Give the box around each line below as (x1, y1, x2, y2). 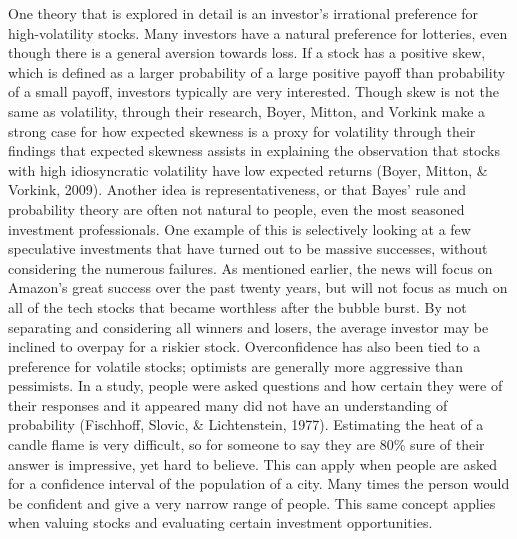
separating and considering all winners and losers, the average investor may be (8, 316, 489, 337)
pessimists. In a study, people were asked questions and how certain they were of (8, 375, 503, 396)
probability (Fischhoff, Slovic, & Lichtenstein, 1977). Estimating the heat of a (8, 414, 484, 435)
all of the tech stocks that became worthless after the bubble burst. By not (8, 296, 467, 317)
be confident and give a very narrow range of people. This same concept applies (8, 492, 496, 513)
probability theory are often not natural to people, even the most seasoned (8, 198, 465, 219)
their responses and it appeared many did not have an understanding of (8, 394, 448, 415)
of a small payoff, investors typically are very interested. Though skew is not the (8, 81, 499, 102)
